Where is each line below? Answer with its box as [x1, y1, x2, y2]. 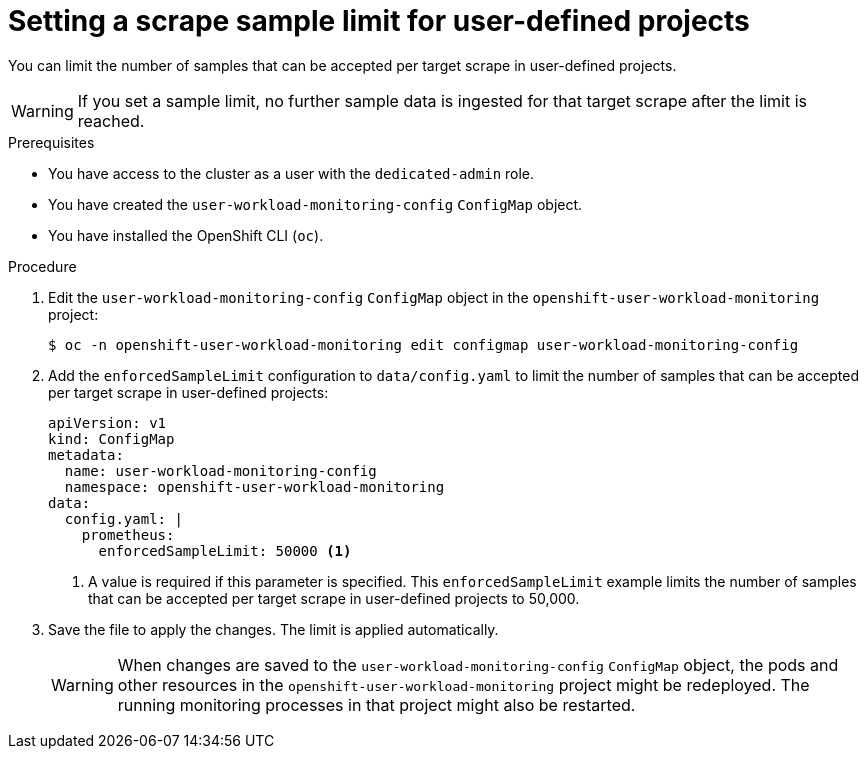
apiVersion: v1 [48, 414, 167, 431]
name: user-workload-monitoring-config [64, 462, 377, 479]
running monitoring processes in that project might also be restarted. [117, 694, 636, 715]
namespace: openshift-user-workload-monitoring [64, 478, 445, 495]
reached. [77, 110, 145, 131]
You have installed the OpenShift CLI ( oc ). [48, 226, 324, 244]
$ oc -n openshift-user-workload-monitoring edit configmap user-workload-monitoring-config [48, 336, 799, 353]
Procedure [8, 257, 77, 275]
